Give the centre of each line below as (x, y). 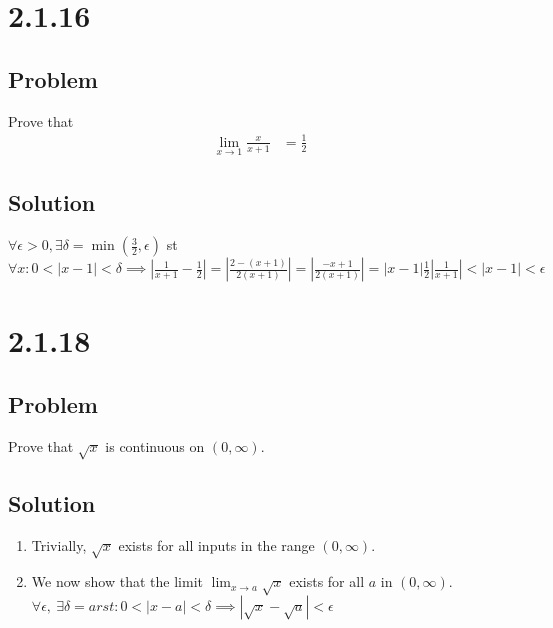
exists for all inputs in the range (216, 544)
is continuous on (155, 445)
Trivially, (59, 544)
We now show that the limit (117, 581)
